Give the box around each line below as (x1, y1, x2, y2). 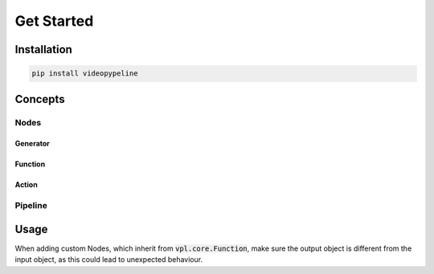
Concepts (14, 92, 65, 106)
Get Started (14, 12, 94, 30)
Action (14, 180, 38, 190)
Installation (14, 43, 72, 56)
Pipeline (14, 200, 47, 211)
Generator (14, 139, 50, 149)
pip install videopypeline (31, 69, 138, 78)
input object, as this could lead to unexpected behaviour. (14, 255, 203, 264)
